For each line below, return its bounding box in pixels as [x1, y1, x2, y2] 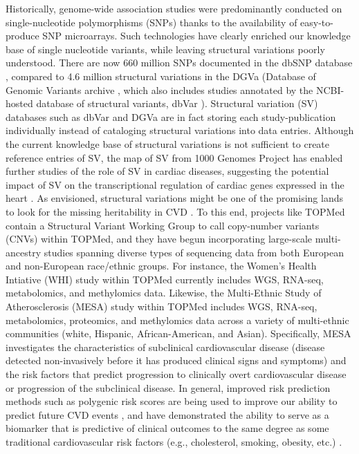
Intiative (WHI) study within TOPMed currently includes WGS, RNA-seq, [6, 272, 324, 286]
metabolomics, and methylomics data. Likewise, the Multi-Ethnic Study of [6, 285, 322, 300]
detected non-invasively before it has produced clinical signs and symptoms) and [6, 353, 347, 368]
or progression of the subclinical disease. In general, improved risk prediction [6, 380, 331, 395]
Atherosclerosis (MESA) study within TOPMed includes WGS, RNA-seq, [6, 299, 317, 314]
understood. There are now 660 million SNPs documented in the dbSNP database [6, 55, 353, 70]
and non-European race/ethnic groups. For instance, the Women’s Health [6, 258, 317, 273]
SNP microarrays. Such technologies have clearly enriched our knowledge [42, 28, 351, 43]
